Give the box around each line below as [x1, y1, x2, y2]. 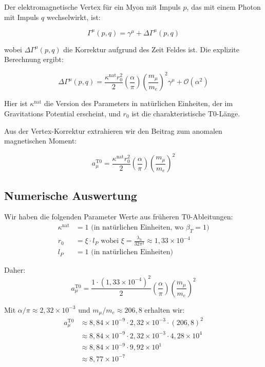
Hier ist [4, 98, 28, 109]
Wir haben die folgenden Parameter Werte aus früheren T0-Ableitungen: [4, 211, 233, 222]
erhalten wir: [144, 304, 185, 315]
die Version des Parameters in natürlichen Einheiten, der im [44, 98, 233, 109]
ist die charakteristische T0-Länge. [131, 108, 240, 118]
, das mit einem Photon [186, 2, 261, 12]
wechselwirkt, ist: [46, 11, 101, 22]
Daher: [4, 264, 26, 275]
